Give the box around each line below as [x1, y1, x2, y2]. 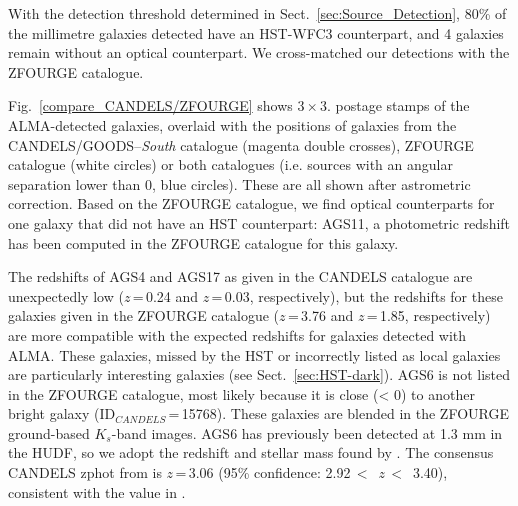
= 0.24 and [132, 285, 199, 306]
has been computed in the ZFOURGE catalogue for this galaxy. [8, 232, 399, 253]
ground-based [8, 422, 90, 443]
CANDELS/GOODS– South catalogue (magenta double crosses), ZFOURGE [8, 134, 474, 155]
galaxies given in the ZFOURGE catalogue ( [8, 305, 280, 326]
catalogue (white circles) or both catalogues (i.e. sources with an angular [8, 154, 453, 175]
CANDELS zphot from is [8, 462, 162, 483]
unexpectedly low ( [8, 285, 124, 306]
